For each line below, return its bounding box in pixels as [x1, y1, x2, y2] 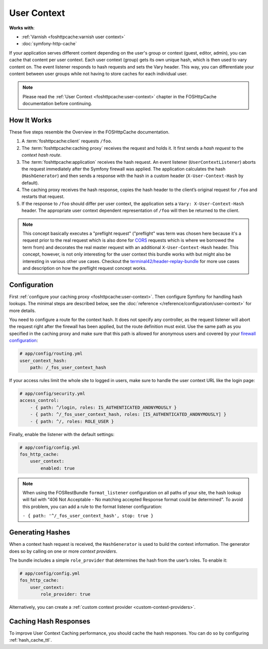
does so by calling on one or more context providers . [9, 548, 118, 554]
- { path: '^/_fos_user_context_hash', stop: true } [22, 513, 154, 519]
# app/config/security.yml [19, 390, 85, 396]
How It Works [9, 116, 52, 124]
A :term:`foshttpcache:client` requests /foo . [21, 138, 112, 144]
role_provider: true [40, 591, 91, 597]
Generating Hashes [9, 528, 70, 537]
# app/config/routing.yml [19, 351, 83, 357]
